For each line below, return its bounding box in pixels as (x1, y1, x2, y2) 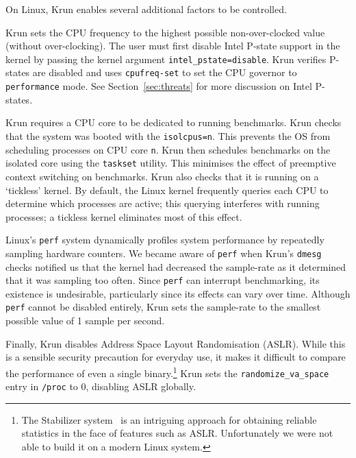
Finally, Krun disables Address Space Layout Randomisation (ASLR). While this (5, 336, 346, 350)
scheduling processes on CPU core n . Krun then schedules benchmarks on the (5, 142, 331, 156)
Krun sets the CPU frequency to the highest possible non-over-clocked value (5, 25, 325, 39)
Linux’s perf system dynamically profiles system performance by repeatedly (5, 232, 325, 247)
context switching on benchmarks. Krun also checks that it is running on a (5, 169, 319, 183)
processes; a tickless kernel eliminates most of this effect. (5, 209, 242, 224)
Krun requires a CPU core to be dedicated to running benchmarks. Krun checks (5, 115, 342, 130)
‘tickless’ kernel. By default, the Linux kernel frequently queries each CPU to (5, 182, 329, 197)
